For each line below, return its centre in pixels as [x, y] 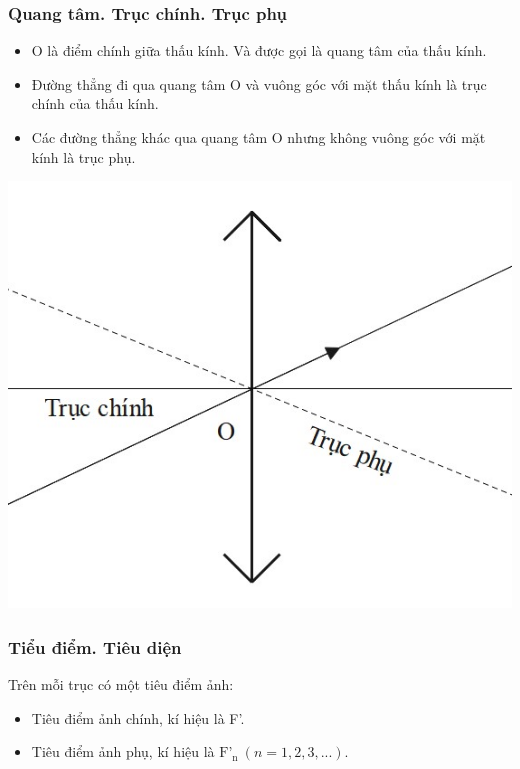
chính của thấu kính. [95, 103]
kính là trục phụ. [83, 156]
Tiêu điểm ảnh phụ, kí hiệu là [123, 751]
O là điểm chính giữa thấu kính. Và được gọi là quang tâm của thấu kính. [259, 50]
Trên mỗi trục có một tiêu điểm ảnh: [121, 684]
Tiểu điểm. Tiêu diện [95, 646]
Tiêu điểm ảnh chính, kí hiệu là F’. [138, 717]
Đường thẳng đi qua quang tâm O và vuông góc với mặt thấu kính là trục [259, 83]
